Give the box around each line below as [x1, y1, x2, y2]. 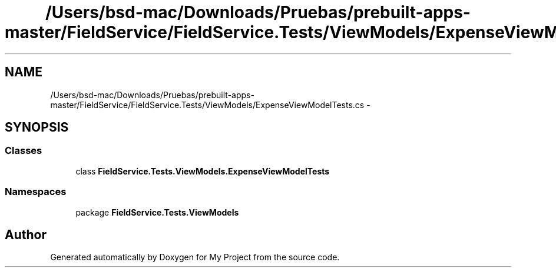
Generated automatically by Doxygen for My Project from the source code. [50, 252, 340, 263]
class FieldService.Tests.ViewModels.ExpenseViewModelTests [75, 166, 330, 176]
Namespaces [5, 186, 67, 198]
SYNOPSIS [5, 120, 69, 135]
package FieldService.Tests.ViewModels [75, 207, 239, 217]
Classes [5, 145, 42, 157]
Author [5, 227, 47, 242]
